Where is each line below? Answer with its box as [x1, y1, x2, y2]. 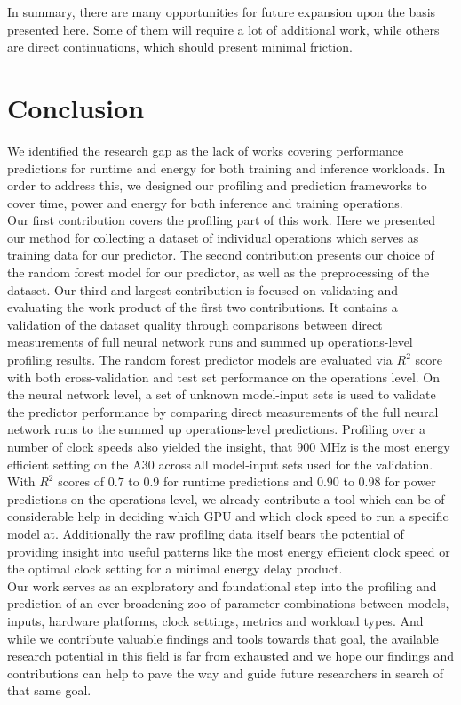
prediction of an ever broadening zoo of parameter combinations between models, [7, 594, 449, 613]
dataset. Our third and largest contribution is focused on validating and [7, 280, 398, 299]
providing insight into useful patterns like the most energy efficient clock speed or [7, 541, 450, 560]
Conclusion [7, 89, 145, 125]
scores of [58, 472, 105, 491]
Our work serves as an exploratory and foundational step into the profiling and [7, 576, 437, 595]
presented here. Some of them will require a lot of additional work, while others [7, 20, 440, 38]
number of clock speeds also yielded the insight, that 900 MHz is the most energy [7, 437, 450, 455]
